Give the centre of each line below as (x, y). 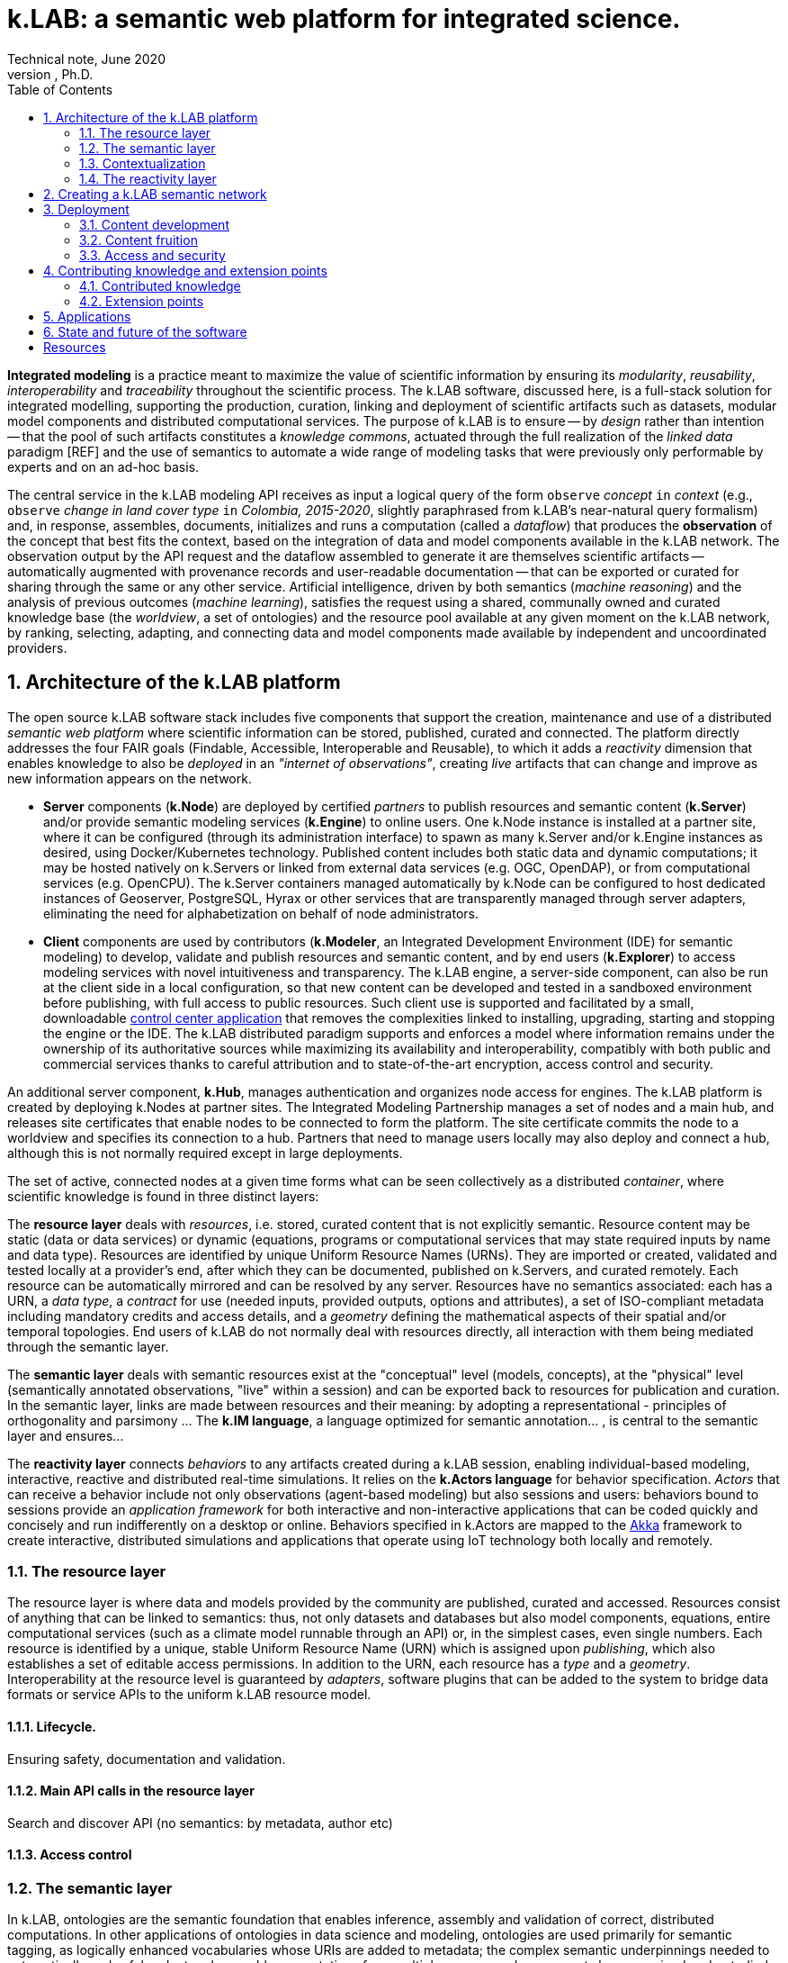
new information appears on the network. (130, 778)
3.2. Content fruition (139, 240)
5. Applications (87, 316)
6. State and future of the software (145, 331)
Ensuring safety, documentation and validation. (147, 1759)
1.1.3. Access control (70, 1855)
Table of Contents (60, 89)
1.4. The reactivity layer (148, 178)
